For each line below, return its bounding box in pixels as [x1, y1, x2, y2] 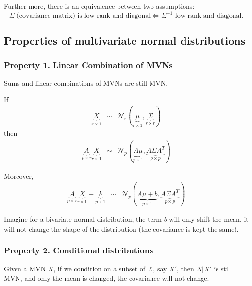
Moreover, [4, 170, 34, 180]
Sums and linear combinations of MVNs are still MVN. [4, 78, 168, 88]
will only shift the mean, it [169, 214, 249, 224]
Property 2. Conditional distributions [4, 244, 153, 256]
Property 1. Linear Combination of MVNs [4, 58, 173, 71]
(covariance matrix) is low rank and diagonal [17, 12, 151, 19]
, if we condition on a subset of [53, 263, 146, 273]
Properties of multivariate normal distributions [4, 33, 246, 48]
